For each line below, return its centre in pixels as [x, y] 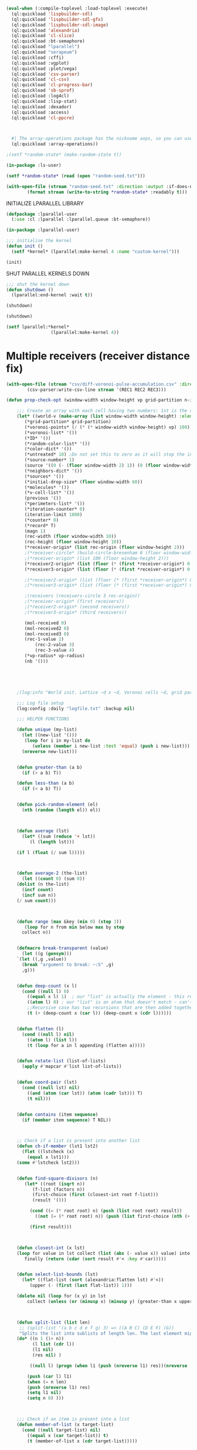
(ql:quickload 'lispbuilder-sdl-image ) [60, 25]
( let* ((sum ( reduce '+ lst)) [58, 836]
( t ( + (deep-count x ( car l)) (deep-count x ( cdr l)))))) [99, 1013]
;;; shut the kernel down [38, 284]
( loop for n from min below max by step [74, 927]
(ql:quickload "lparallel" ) [46, 47]
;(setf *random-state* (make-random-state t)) [64, 155]
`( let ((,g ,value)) [42, 959]
